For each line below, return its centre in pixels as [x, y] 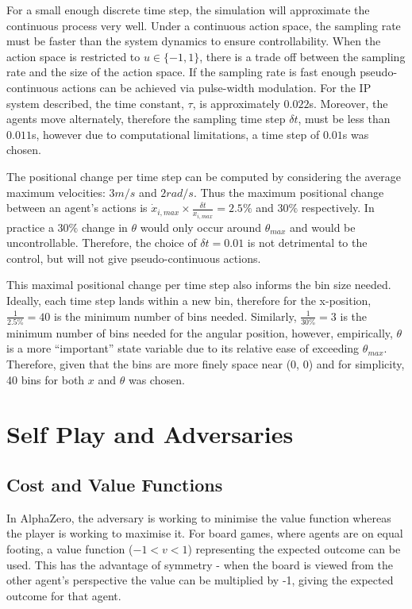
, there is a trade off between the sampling [302, 56]
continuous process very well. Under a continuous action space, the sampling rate [204, 25]
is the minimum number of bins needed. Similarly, [175, 316]
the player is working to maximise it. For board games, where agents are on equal [205, 533]
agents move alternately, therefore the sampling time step [146, 119]
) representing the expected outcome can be [294, 549]
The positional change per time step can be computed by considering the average [204, 176]
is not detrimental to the [307, 243]
